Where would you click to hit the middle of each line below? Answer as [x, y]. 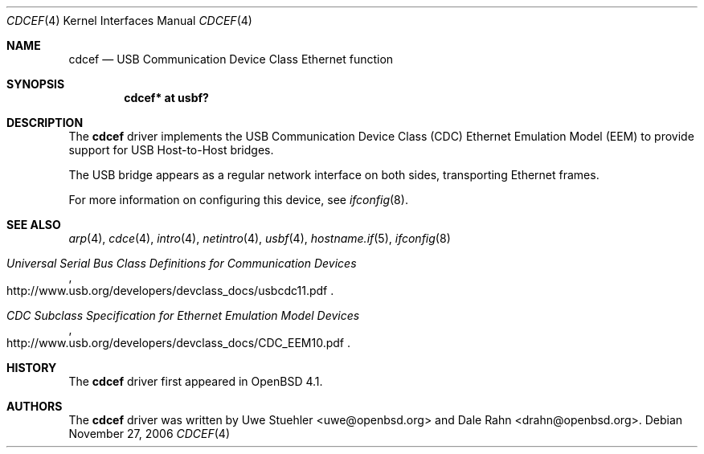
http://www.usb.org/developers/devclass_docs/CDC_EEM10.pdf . [178, 343]
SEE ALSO [34, 225]
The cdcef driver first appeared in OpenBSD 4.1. [196, 381]
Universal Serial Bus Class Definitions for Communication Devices [182, 263]
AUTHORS [35, 406]
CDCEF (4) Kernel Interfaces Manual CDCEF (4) [129, 20]
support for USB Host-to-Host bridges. [171, 150]
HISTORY [32, 368]
